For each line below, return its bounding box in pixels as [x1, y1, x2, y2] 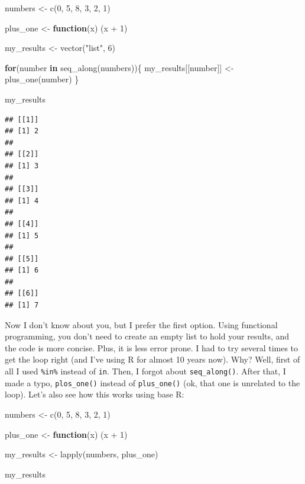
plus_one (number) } [5, 73, 79, 85]
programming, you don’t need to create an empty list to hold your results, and [5, 330, 290, 342]
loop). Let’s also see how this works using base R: [5, 388, 184, 400]
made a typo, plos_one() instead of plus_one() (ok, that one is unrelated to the [5, 376, 300, 389]
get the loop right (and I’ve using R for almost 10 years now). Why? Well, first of [5, 353, 300, 366]
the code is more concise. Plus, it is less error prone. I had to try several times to [5, 341, 298, 354]
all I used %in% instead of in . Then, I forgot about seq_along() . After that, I [5, 365, 286, 377]
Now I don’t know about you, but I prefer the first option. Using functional [5, 318, 278, 331]
